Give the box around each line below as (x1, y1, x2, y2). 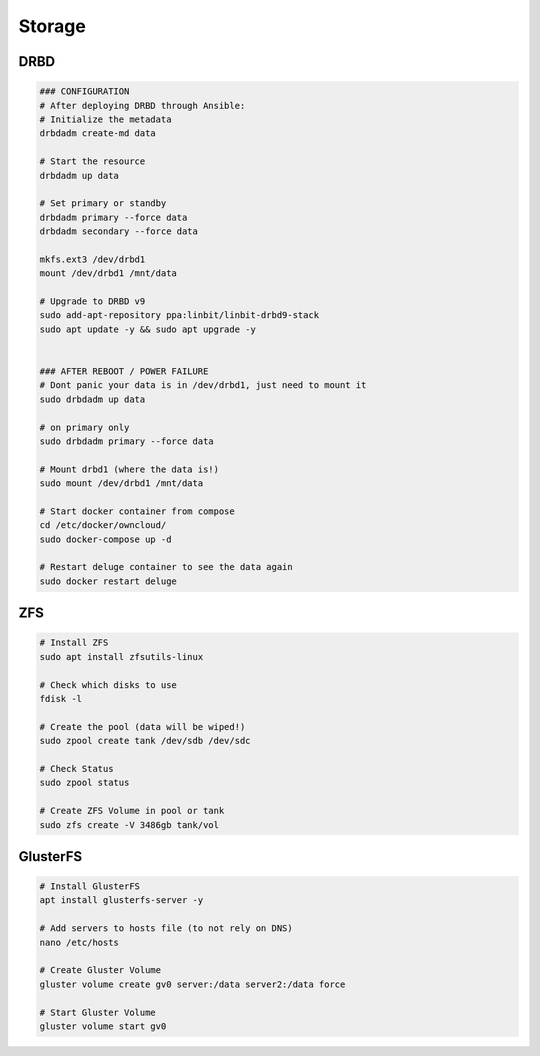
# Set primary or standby (39, 198, 167, 209)
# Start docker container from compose (39, 505, 235, 517)
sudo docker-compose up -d (39, 533, 172, 545)
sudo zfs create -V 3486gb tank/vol (39, 819, 220, 830)
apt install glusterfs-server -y (39, 895, 204, 906)
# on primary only (39, 421, 130, 433)
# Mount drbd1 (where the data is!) (39, 463, 220, 475)
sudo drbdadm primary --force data (39, 435, 214, 447)
